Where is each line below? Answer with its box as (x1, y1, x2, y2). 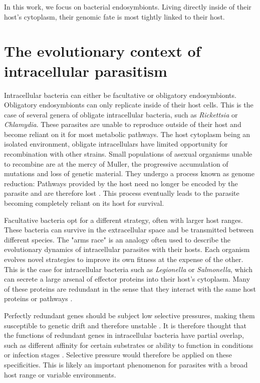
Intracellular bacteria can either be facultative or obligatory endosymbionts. (4, 89, 236, 100)
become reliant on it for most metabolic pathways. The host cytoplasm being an (4, 129, 250, 139)
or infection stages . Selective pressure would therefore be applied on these (4, 349, 232, 360)
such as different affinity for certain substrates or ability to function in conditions (4, 339, 253, 350)
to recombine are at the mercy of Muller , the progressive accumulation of (4, 158, 228, 169)
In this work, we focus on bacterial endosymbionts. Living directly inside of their (4, 2, 251, 12)
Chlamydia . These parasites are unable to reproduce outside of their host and (4, 119, 241, 130)
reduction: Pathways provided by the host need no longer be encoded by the (4, 178, 238, 188)
